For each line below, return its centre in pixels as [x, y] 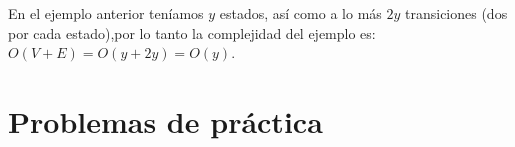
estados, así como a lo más [300, 13]
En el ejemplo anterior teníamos [106, 13]
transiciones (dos [456, 13]
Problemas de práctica [165, 120]
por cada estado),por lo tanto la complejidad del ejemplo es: [192, 32]
